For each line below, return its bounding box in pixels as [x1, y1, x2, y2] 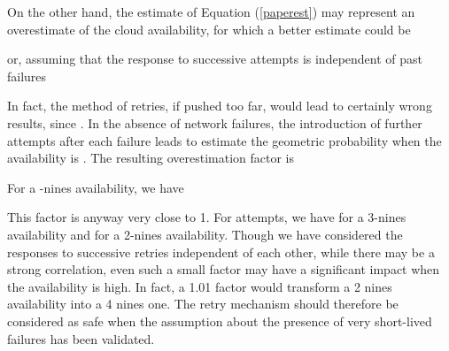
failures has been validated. [7, 329, 155, 347]
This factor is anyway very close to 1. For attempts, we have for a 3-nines [7, 208, 406, 226]
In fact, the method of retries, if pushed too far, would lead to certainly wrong [7, 96, 432, 115]
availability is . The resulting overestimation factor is [7, 149, 294, 167]
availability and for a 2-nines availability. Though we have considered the [7, 225, 403, 243]
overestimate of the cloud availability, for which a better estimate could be [7, 19, 411, 38]
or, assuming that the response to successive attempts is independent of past [7, 50, 423, 68]
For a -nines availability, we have [7, 178, 184, 196]
